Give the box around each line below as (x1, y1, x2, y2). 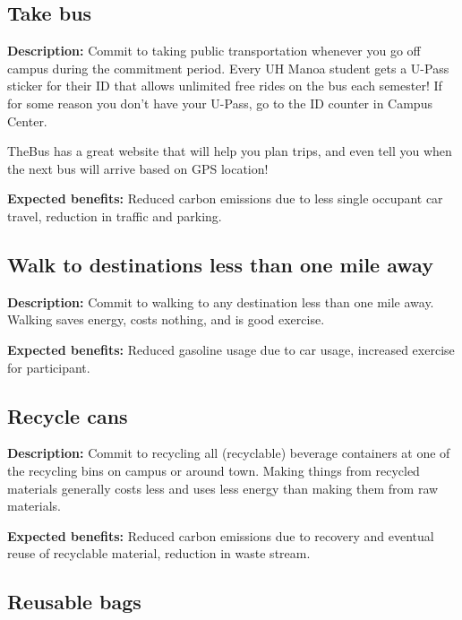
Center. (7, 111, 47, 130)
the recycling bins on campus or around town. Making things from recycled (7, 461, 420, 479)
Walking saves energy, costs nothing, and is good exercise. (7, 310, 325, 329)
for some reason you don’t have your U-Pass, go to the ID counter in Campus (7, 93, 432, 112)
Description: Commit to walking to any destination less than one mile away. (7, 292, 434, 311)
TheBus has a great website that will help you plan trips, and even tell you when (7, 142, 452, 160)
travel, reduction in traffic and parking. (7, 206, 222, 225)
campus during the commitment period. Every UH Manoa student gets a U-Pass (7, 58, 449, 77)
